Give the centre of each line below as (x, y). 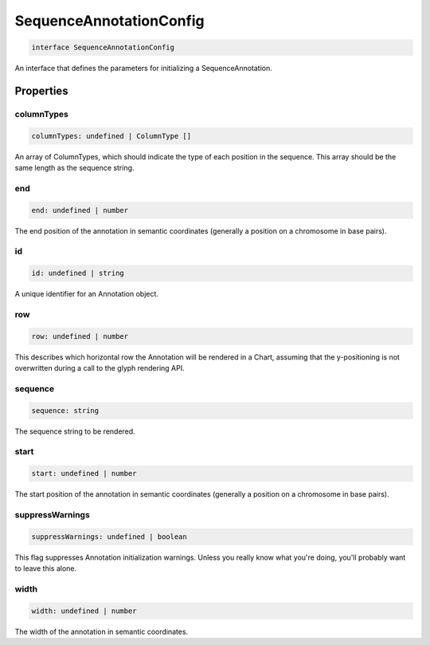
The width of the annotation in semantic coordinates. (102, 631)
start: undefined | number (84, 474)
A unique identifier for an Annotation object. (87, 294)
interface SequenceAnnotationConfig (103, 47)
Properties (41, 90)
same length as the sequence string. (74, 168)
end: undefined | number (80, 210)
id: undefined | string (78, 273)
